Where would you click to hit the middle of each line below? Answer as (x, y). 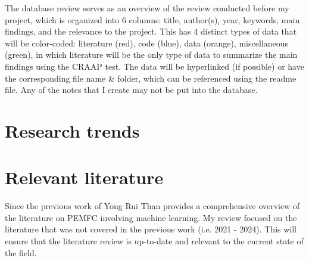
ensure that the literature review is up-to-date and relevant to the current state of (154, 241)
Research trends (72, 130)
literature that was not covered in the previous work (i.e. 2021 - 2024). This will (151, 229)
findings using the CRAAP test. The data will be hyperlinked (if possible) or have (154, 66)
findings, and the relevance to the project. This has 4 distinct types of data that (151, 31)
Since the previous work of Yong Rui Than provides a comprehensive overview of (152, 206)
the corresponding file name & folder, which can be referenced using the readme (151, 78)
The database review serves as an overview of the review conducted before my (147, 8)
